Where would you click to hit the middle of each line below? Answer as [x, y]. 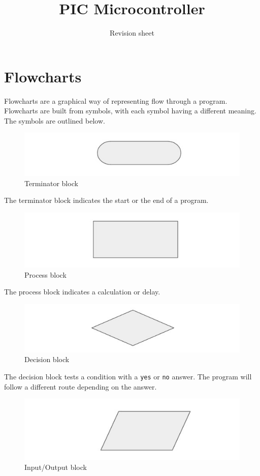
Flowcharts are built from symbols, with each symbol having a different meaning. [130, 111]
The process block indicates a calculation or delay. [82, 292]
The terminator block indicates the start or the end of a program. [106, 200]
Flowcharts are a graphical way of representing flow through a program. [116, 100]
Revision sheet [132, 33]
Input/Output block [56, 467]
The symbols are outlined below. [55, 120]
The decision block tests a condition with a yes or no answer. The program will [128, 377]
